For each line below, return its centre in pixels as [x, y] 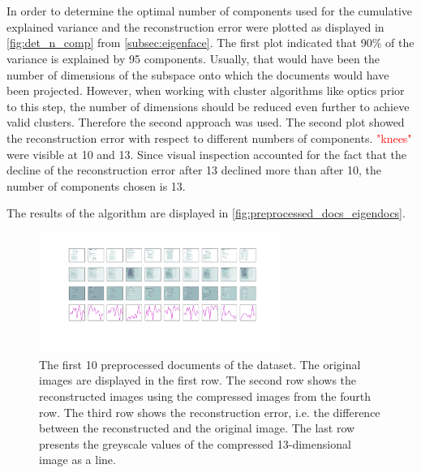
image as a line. [77, 460]
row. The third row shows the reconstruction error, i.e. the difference [210, 412]
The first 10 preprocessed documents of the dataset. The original [200, 364]
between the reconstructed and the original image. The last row [197, 428]
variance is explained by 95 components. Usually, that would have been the [193, 58]
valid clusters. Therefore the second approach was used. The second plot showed [206, 122]
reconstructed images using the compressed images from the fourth [205, 396]
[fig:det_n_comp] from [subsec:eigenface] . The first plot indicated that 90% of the [210, 43]
